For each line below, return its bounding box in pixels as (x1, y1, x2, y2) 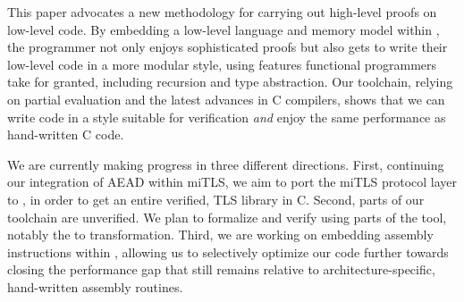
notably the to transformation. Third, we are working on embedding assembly (7, 225, 434, 244)
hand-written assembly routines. (7, 277, 183, 296)
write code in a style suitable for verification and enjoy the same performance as (7, 107, 446, 126)
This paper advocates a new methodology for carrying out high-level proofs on (7, 3, 437, 21)
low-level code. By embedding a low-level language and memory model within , (7, 20, 440, 38)
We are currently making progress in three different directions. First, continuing (7, 155, 444, 173)
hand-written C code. (7, 125, 124, 144)
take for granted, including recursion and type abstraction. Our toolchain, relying (7, 72, 453, 91)
